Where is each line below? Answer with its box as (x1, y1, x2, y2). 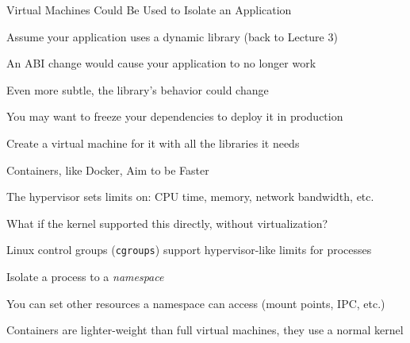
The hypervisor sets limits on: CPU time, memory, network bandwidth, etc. (6, 188, 374, 205)
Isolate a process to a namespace (6, 268, 164, 284)
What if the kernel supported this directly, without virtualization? (6, 214, 328, 231)
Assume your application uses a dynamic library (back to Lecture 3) (6, 28, 338, 44)
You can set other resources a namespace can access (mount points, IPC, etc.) (6, 295, 385, 311)
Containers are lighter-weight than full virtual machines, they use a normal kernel (6, 322, 404, 338)
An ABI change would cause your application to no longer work (6, 55, 316, 71)
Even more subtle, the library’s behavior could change (6, 81, 269, 98)
